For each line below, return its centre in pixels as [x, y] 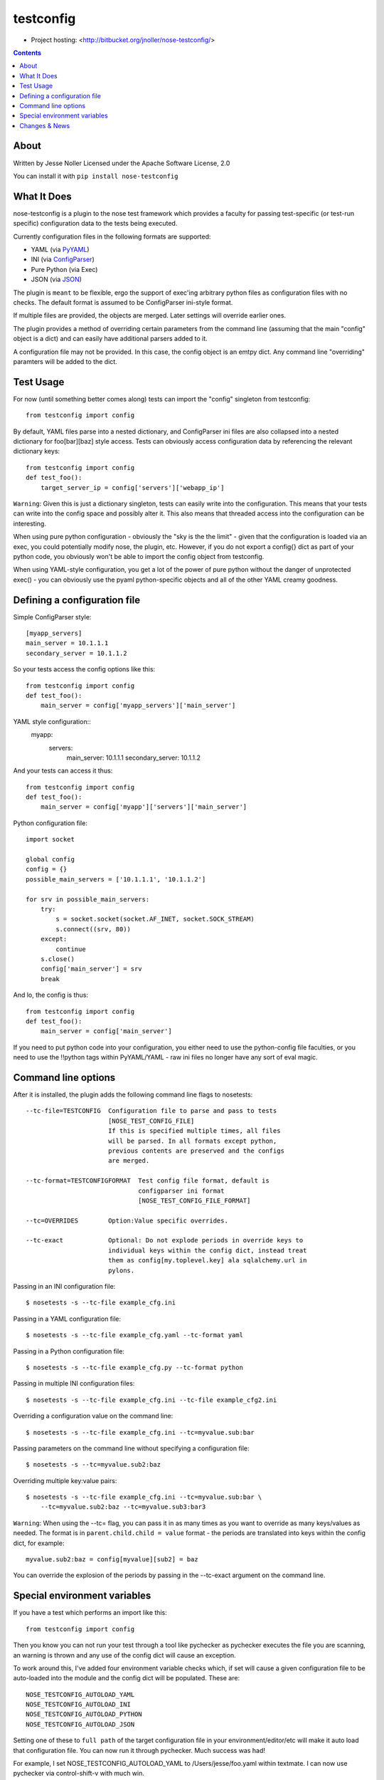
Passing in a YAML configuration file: [67, 1319]
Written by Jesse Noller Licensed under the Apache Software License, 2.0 [122, 163]
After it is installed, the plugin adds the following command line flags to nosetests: [133, 1094]
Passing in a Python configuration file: [69, 1351]
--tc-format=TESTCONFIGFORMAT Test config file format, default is [148, 1181]
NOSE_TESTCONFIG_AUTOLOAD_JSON [80, 1724]
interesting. [30, 523]
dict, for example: [39, 1543]
